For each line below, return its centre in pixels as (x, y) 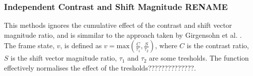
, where (166, 45)
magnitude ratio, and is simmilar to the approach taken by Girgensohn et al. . (123, 35)
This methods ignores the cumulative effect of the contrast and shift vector (118, 25)
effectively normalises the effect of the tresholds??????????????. (100, 68)
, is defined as (81, 45)
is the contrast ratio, (218, 45)
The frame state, (29, 45)
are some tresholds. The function (199, 58)
